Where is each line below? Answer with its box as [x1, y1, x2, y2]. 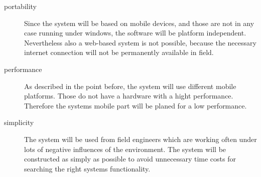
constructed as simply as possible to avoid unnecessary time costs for [24, 153, 236, 164]
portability [4, 1, 37, 11]
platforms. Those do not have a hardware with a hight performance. [24, 90, 233, 101]
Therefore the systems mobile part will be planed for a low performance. [24, 100, 247, 110]
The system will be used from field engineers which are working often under [24, 133, 257, 144]
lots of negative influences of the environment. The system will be [24, 143, 226, 154]
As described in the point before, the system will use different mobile [24, 80, 236, 91]
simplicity [4, 117, 34, 127]
